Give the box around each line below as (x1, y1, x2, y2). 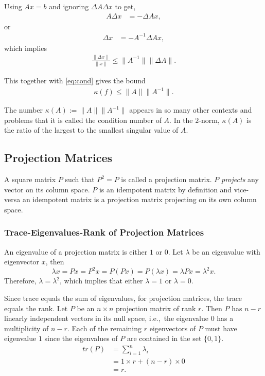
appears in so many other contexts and (129, 104, 252, 115)
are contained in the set (127, 333, 202, 344)
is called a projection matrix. (121, 174, 212, 185)
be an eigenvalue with (192, 246, 260, 257)
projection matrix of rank (116, 302, 196, 313)
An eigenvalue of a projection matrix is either (4, 246, 148, 257)
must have (205, 323, 237, 333)
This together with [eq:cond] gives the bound (4, 75, 146, 85)
